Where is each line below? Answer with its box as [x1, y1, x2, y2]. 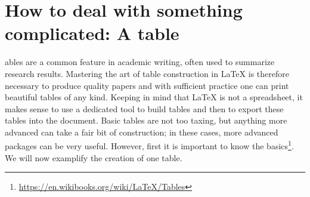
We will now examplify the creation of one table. [5, 151, 182, 164]
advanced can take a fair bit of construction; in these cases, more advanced [5, 125, 278, 138]
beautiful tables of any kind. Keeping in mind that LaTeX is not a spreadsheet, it [5, 91, 303, 103]
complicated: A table [5, 21, 179, 45]
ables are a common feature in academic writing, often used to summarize [5, 56, 275, 68]
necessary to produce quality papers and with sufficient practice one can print [5, 79, 289, 91]
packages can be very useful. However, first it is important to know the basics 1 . [5, 138, 294, 152]
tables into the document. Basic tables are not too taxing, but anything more [5, 114, 287, 127]
